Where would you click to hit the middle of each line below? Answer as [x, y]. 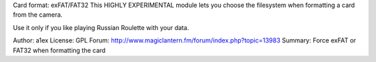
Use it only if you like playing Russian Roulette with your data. [101, 27]
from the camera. [38, 15]
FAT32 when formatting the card [59, 50]
